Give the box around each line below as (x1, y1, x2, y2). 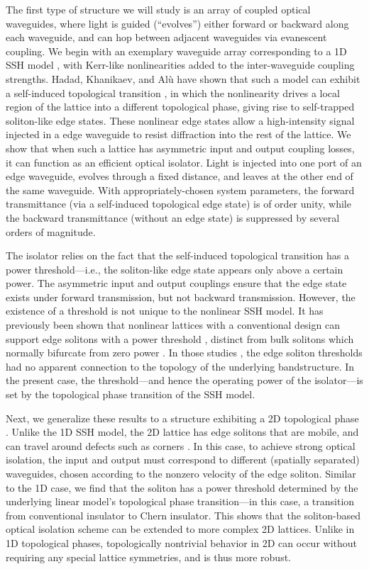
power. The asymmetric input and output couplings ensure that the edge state (6, 276, 347, 291)
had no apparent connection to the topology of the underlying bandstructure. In (6, 359, 355, 373)
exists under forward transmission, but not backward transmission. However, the (6, 289, 356, 304)
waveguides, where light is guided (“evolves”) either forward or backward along (6, 16, 349, 30)
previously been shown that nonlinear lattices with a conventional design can (6, 317, 340, 332)
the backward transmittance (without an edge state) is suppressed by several (6, 210, 340, 225)
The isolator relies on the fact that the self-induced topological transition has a (6, 248, 349, 263)
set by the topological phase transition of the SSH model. (6, 387, 255, 402)
